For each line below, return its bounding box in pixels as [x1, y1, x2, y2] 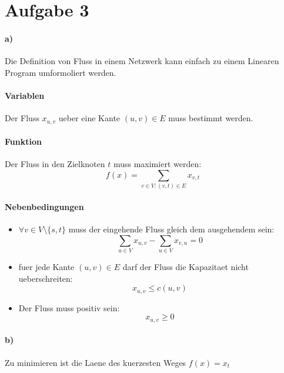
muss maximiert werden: [113, 158, 202, 170]
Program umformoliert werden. [5, 66, 116, 78]
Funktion [5, 135, 42, 148]
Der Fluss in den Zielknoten [5, 158, 105, 170]
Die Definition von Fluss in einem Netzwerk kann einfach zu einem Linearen [5, 55, 279, 67]
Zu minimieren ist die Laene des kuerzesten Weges [5, 356, 186, 368]
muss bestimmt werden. [168, 112, 253, 124]
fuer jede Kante [18, 261, 75, 273]
